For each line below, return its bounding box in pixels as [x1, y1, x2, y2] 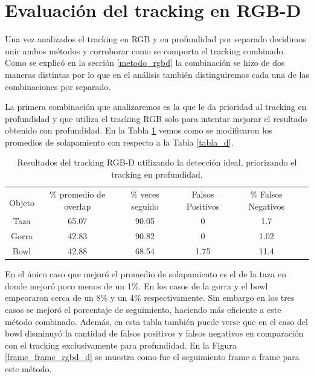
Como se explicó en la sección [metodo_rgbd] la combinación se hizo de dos [5, 56, 285, 69]
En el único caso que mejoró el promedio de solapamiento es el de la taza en [5, 268, 286, 280]
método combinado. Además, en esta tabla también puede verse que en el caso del [5, 315, 308, 327]
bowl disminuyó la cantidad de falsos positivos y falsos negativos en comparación [5, 327, 304, 340]
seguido [131, 199, 159, 212]
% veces [130, 187, 159, 200]
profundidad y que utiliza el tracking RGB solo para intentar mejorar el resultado [5, 112, 307, 124]
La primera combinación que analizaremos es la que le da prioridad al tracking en [5, 100, 307, 113]
